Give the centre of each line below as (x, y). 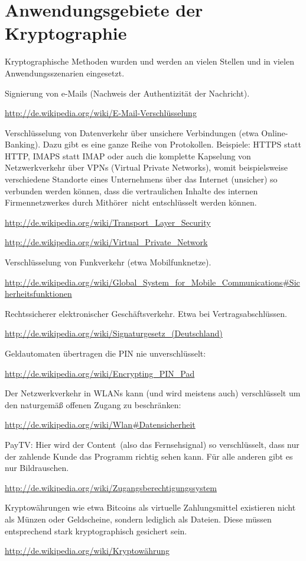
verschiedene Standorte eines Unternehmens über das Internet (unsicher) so (141, 179)
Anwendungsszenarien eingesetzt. (65, 73)
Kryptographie (66, 33)
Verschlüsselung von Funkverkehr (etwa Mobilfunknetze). (108, 262)
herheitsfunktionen (38, 294)
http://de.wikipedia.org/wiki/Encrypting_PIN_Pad (100, 373)
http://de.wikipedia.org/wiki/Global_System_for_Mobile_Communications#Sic (152, 282)
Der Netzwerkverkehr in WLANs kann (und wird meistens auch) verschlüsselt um (153, 393)
